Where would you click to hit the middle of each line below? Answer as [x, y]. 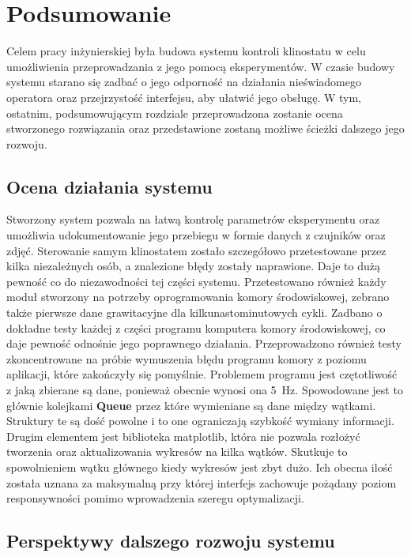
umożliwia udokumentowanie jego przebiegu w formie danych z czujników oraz [196, 235]
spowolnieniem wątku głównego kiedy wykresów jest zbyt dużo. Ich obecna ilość [200, 467]
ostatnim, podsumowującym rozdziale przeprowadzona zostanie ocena [175, 113]
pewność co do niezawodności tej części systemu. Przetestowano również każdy [196, 281]
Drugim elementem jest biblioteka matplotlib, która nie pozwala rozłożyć [183, 436]
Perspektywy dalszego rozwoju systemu [171, 541]
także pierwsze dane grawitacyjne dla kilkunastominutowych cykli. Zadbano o [194, 312]
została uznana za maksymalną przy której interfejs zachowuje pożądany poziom [202, 482]
